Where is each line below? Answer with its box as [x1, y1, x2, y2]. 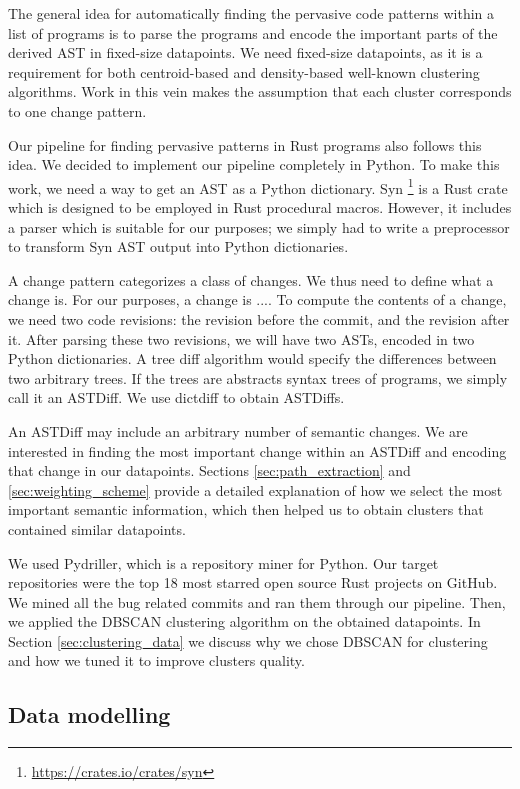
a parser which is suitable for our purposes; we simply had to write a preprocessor [8, 216, 510, 237]
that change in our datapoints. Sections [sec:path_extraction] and [8, 460, 411, 481]
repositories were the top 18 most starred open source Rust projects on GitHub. [8, 572, 498, 593]
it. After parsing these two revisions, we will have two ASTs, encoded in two [8, 328, 475, 349]
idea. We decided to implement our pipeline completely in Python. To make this [8, 154, 500, 175]
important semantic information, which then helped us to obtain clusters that [8, 499, 484, 520]
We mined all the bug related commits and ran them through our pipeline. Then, [8, 591, 506, 612]
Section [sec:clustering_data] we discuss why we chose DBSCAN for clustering [8, 630, 488, 651]
